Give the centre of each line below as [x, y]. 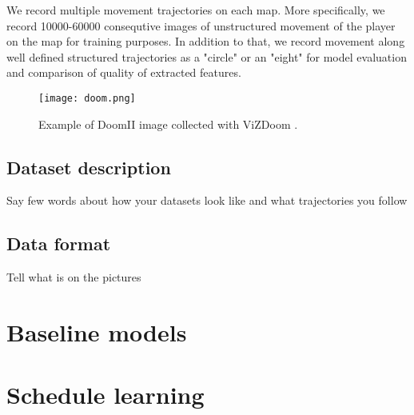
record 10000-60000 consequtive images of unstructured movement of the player [201, 25]
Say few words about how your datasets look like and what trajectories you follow [207, 200]
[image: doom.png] [87, 98]
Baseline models [97, 332]
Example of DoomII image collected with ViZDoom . [168, 124]
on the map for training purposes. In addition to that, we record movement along [206, 41]
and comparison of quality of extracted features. [124, 72]
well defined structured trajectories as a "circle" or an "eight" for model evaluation [207, 56]
